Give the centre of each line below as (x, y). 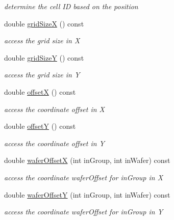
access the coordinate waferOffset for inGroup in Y (84, 212)
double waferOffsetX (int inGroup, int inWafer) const (87, 160)
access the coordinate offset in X (54, 109)
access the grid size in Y (42, 75)
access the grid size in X (42, 40)
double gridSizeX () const (44, 23)
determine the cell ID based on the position (71, 6)
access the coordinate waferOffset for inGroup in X (84, 177)
